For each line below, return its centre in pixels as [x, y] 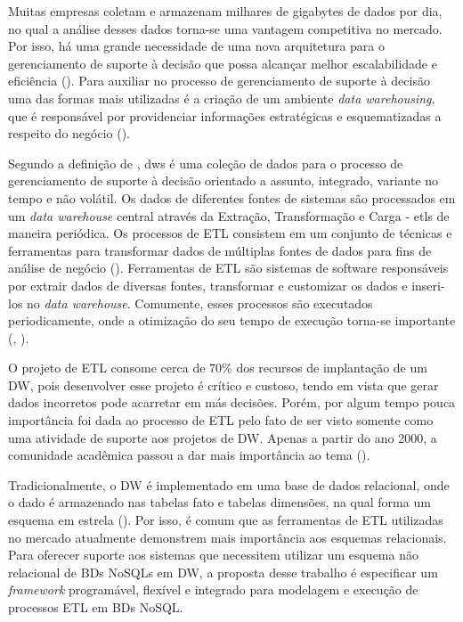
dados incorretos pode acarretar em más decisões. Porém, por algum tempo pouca [232, 402]
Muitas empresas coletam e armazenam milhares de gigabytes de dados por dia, [225, 11]
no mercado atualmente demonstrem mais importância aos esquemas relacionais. [227, 537]
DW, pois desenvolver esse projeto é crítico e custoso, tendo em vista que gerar [223, 385]
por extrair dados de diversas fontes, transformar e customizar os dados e [208, 285]
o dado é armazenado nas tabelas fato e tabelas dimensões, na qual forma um [219, 502]
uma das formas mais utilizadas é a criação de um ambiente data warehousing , [222, 98]
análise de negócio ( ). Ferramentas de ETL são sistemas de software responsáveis [228, 268]
